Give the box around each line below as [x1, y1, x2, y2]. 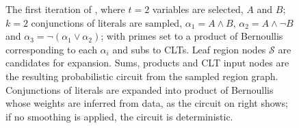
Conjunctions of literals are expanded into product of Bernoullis [5, 82, 274, 97]
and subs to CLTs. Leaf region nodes [112, 42, 266, 56]
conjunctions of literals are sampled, [31, 15, 183, 29]
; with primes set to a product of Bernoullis [101, 29, 283, 43]
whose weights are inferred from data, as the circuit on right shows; [5, 96, 288, 110]
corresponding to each [5, 42, 97, 56]
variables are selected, [152, 2, 244, 16]
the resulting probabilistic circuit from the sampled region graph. [5, 68, 278, 83]
